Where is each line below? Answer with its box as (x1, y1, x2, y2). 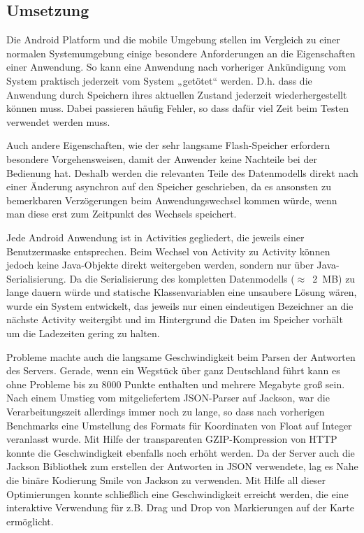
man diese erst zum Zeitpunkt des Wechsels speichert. (6, 206, 237, 221)
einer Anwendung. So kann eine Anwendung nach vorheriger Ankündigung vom (6, 59, 347, 74)
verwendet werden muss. (6, 114, 110, 129)
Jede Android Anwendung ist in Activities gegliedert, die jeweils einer (6, 229, 305, 244)
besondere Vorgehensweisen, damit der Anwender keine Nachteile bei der (6, 151, 317, 166)
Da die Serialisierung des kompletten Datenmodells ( (69, 271, 295, 285)
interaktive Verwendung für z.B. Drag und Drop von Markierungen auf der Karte (6, 500, 355, 515)
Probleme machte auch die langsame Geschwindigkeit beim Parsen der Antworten (6, 349, 356, 364)
